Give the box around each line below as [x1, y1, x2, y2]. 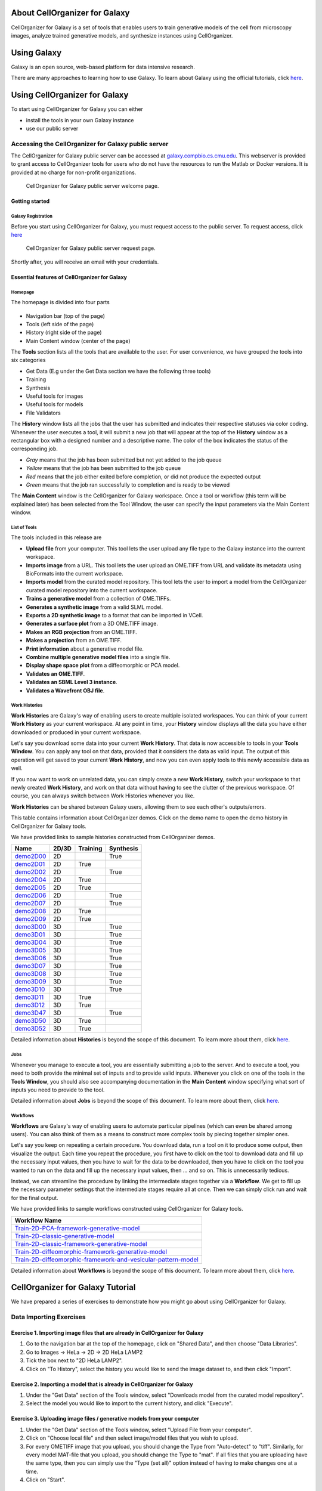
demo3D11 [14, 993, 44, 1001]
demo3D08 [14, 970, 47, 978]
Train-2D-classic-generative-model [14, 1232, 114, 1240]
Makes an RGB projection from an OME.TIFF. [26, 628, 137, 635]
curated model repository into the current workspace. [26, 586, 158, 593]
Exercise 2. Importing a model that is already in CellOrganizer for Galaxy [11, 1381, 193, 1388]
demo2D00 [14, 852, 47, 861]
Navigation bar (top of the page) [26, 312, 106, 319]
